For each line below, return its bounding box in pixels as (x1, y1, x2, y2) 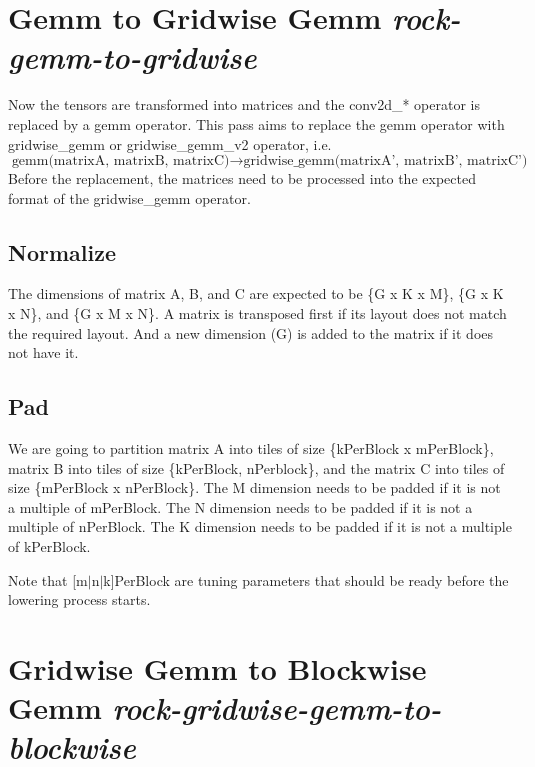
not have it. (8, 342, 79, 363)
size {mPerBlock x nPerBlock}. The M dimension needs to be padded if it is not (8, 477, 501, 498)
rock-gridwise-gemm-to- (112, 687, 442, 729)
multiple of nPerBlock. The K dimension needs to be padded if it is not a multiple (8, 516, 512, 537)
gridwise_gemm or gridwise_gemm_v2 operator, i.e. (8, 133, 332, 154)
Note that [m (8, 569, 88, 590)
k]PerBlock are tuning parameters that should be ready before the (103, 569, 509, 590)
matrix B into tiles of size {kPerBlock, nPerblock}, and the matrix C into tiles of (8, 457, 505, 478)
